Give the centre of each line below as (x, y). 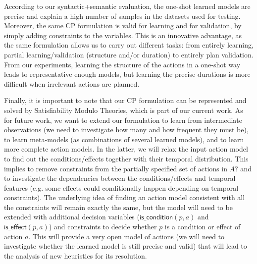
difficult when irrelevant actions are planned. (72, 83)
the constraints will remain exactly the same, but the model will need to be (118, 207)
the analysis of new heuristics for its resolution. (76, 255)
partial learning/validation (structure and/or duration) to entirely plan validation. (129, 54)
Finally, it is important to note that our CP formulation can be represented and (125, 100)
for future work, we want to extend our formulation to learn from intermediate (123, 120)
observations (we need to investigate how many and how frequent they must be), (126, 130)
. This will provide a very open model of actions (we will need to (127, 236)
